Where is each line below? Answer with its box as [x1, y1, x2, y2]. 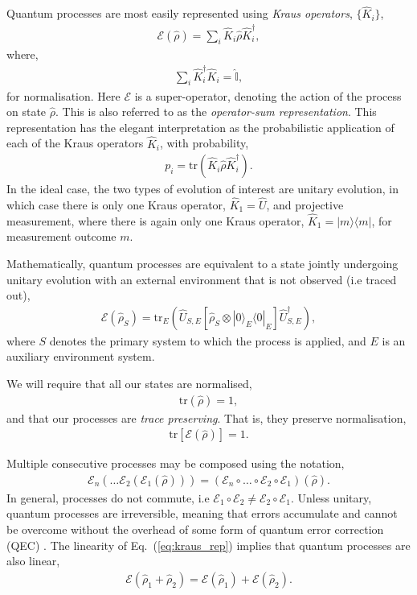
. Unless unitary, [290, 489, 372, 506]
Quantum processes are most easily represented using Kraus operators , [6, 5, 353, 22]
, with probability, [159, 134, 249, 151]
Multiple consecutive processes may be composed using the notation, [6, 455, 345, 472]
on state [6, 103, 47, 120]
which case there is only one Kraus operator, [6, 196, 226, 213]
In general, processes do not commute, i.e [6, 489, 210, 506]
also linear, [6, 552, 60, 569]
